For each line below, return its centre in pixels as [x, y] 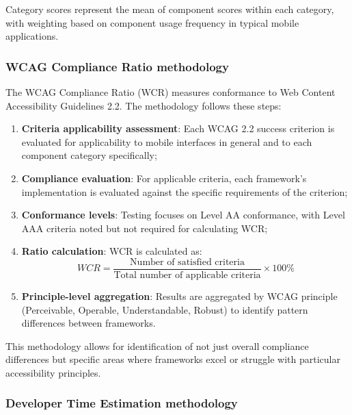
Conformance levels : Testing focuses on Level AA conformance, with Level [183, 215]
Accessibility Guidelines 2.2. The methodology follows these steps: [144, 105]
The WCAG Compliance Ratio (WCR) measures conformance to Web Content [171, 92]
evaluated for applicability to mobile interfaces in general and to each [167, 141]
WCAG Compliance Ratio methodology [117, 66]
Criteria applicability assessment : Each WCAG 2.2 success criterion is [178, 128]
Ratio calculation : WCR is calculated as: [112, 251]
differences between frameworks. [89, 323]
